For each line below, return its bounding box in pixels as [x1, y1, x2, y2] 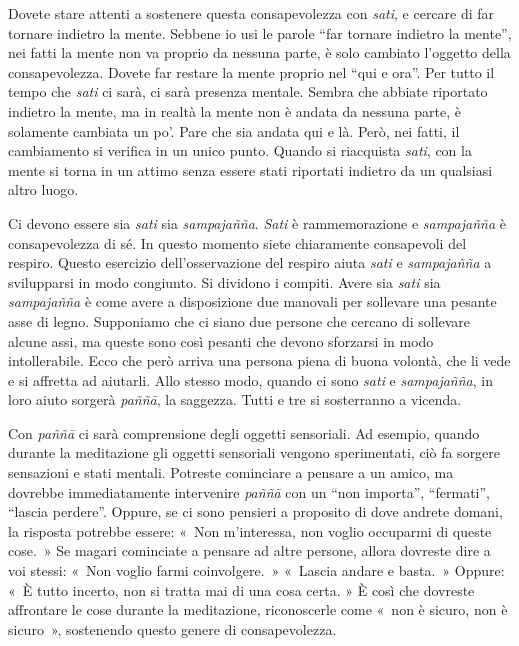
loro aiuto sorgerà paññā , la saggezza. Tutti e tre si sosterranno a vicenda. [8, 389, 462, 410]
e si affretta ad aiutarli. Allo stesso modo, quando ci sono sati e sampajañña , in [8, 369, 493, 390]
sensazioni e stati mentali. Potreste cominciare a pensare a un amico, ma [8, 462, 454, 483]
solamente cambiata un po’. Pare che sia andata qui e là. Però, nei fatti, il [8, 120, 460, 141]
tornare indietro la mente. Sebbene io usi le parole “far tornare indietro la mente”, [8, 22, 512, 43]
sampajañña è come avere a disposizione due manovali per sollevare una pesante [8, 291, 497, 312]
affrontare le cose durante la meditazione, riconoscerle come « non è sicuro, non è [8, 599, 508, 620]
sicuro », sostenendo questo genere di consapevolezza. [8, 618, 337, 639]
